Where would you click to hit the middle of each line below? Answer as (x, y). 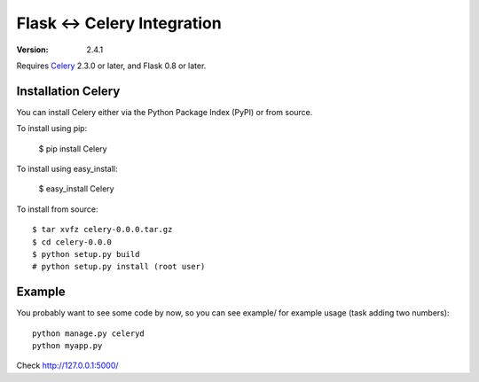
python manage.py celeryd (89, 333)
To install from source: (57, 209)
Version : (32, 50)
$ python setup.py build (86, 254)
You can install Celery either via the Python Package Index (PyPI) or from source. (165, 112)
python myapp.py (67, 346)
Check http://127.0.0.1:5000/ (67, 366)
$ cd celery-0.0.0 (72, 242)
